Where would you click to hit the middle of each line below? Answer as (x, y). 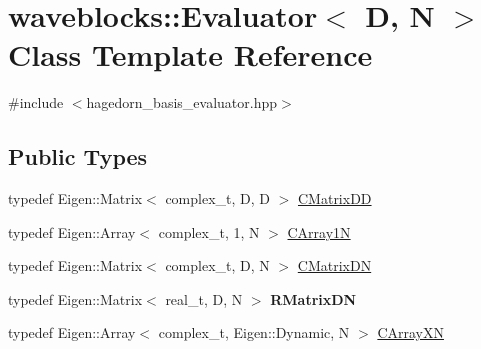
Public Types (78, 156)
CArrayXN (410, 332)
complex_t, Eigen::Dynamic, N (254, 332)
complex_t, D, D (217, 198)
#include (36, 102)
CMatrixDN (334, 265)
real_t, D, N (204, 298)
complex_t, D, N (217, 265)
